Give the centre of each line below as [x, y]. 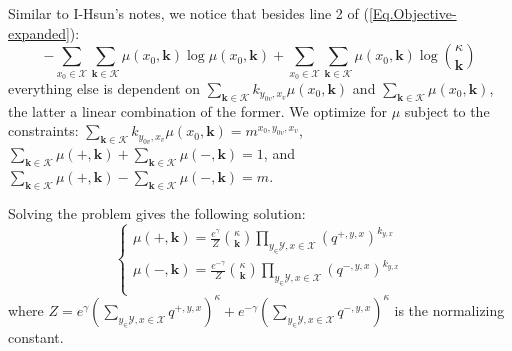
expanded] [39, 32]
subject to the [447, 110]
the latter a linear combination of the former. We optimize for [197, 110]
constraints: [43, 130]
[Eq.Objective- [412, 13]
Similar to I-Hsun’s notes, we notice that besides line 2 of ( [188, 13]
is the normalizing [449, 309]
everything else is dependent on [104, 87]
